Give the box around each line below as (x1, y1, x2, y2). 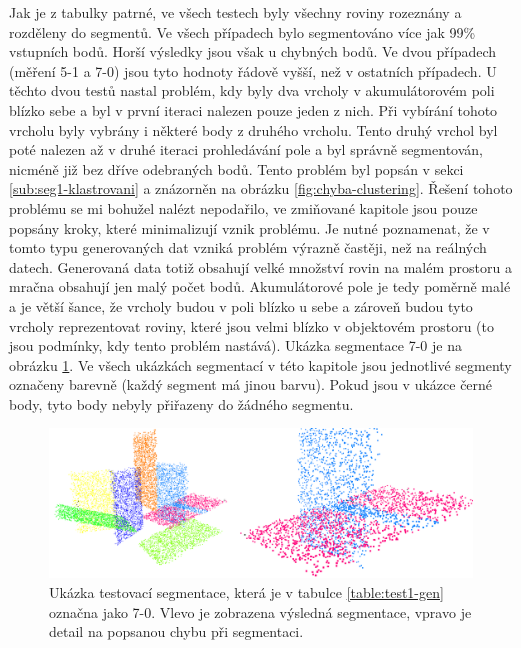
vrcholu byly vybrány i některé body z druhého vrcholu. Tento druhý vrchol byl (9, 119, 498, 140)
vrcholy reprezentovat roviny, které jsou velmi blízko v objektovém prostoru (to (9, 315, 494, 336)
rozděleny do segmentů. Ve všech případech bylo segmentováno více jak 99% (9, 21, 476, 42)
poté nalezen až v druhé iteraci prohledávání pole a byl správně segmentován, (9, 139, 483, 160)
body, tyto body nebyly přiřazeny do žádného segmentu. (9, 393, 354, 414)
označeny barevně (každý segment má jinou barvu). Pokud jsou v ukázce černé (9, 374, 493, 395)
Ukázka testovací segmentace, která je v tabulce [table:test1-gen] (49, 581, 444, 602)
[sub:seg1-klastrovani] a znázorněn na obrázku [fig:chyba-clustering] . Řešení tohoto (9, 178, 513, 199)
